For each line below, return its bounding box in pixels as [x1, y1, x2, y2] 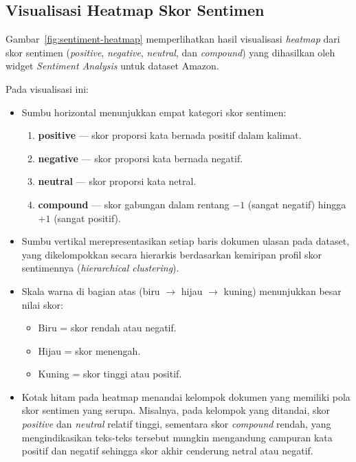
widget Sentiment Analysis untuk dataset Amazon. [5, 58, 219, 73]
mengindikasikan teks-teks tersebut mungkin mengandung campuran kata [21, 430, 333, 444]
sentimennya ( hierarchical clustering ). [21, 261, 179, 275]
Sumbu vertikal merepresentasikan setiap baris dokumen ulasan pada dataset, [21, 234, 350, 248]
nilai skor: [21, 297, 63, 311]
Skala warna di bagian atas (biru [21, 283, 160, 298]
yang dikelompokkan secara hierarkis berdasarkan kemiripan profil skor [21, 247, 322, 261]
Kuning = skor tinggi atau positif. [38, 366, 182, 381]
